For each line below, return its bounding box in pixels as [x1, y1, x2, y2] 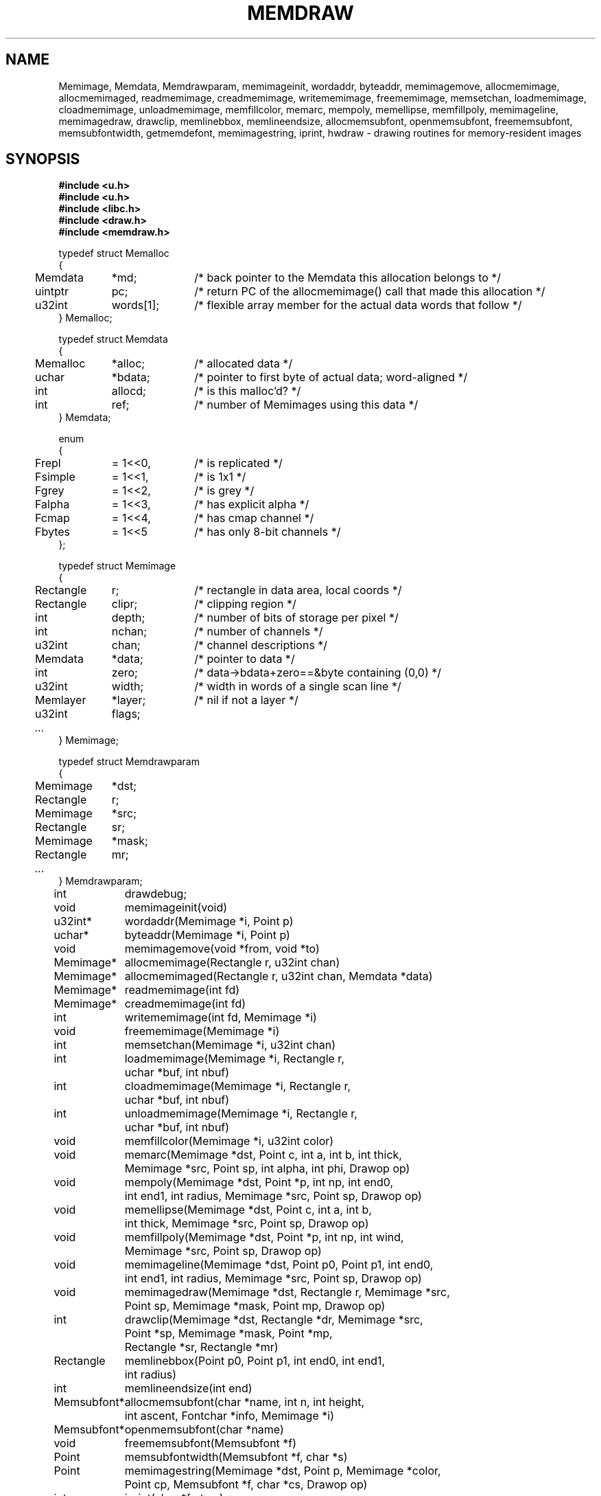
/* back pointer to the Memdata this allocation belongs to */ [194, 271, 502, 285]
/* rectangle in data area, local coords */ [194, 583, 402, 598]
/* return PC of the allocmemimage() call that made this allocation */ [194, 284, 545, 299]
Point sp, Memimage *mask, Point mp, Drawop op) [124, 1299, 386, 1313]
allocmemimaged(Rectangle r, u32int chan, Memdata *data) [124, 969, 433, 984]
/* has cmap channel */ [194, 511, 314, 525]
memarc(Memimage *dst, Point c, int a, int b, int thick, [124, 1148, 402, 1162]
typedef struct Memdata [58, 333, 168, 345]
